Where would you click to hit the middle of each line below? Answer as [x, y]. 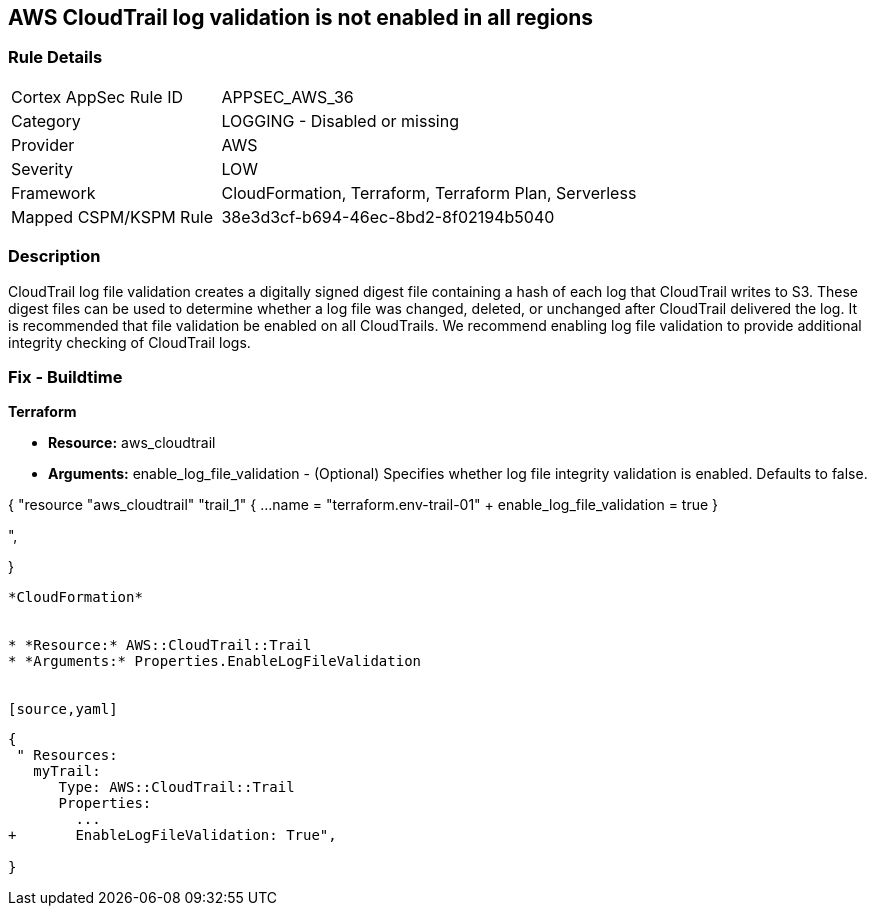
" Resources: [67, 755]
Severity [42, 168]
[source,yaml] [63, 709]
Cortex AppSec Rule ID [97, 96]
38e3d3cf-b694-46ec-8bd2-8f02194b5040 [388, 216]
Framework [53, 192]
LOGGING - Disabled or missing [340, 120]
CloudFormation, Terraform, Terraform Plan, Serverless [429, 192]
